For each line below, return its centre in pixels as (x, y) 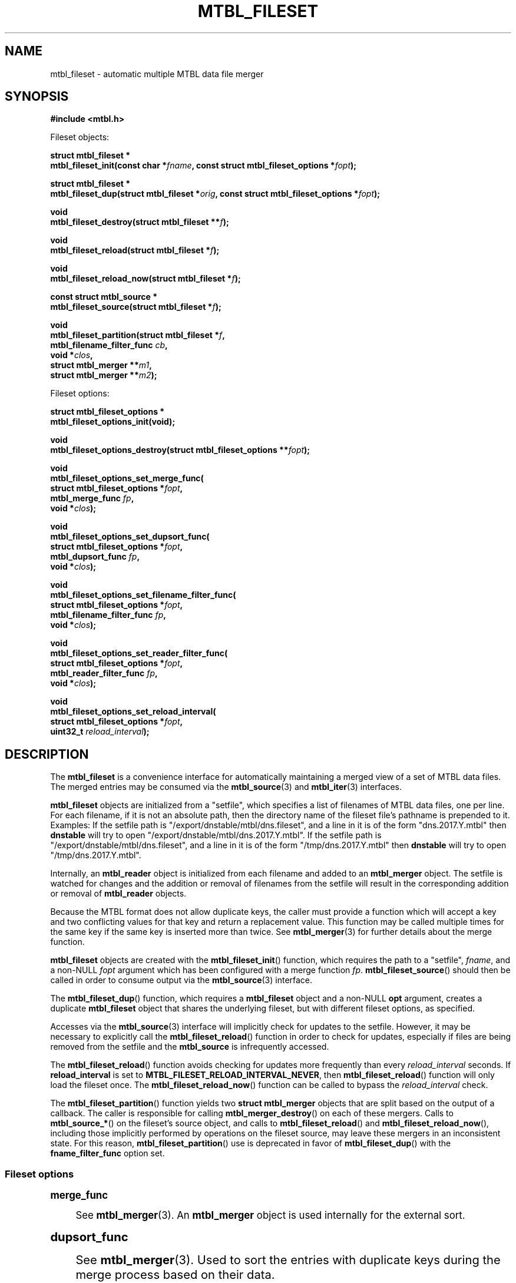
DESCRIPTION (47, 754)
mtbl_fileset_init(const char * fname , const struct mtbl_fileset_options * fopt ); (204, 166)
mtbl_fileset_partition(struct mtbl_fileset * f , (138, 335)
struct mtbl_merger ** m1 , (101, 365)
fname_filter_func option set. (107, 1153)
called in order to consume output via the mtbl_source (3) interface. (181, 980)
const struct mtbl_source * (104, 297)
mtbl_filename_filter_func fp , (108, 615)
